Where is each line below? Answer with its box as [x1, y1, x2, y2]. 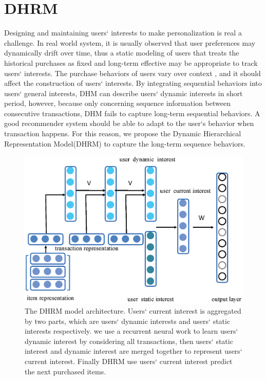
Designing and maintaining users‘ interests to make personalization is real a [4, 27, 242, 38]
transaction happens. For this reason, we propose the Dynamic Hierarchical [4, 128, 241, 139]
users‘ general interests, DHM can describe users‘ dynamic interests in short [4, 87, 243, 98]
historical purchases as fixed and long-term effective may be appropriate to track [4, 57, 258, 68]
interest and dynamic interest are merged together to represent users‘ [25, 346, 242, 356]
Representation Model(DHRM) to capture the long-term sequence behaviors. [4, 138, 245, 149]
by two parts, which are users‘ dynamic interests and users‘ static [25, 315, 231, 326]
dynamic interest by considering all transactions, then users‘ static [25, 335, 233, 346]
